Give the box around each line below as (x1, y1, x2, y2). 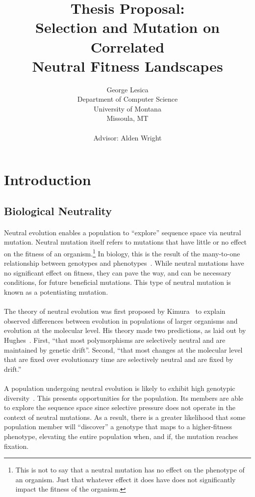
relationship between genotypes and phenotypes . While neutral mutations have (4, 258, 244, 268)
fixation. (4, 441, 29, 451)
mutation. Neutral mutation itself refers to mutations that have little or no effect (4, 237, 247, 247)
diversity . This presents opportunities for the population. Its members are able (4, 392, 244, 403)
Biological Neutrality (4, 203, 112, 218)
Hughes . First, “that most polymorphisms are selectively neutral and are (4, 335, 226, 345)
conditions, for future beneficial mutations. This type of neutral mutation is (4, 277, 231, 287)
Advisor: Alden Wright (93, 132, 162, 142)
